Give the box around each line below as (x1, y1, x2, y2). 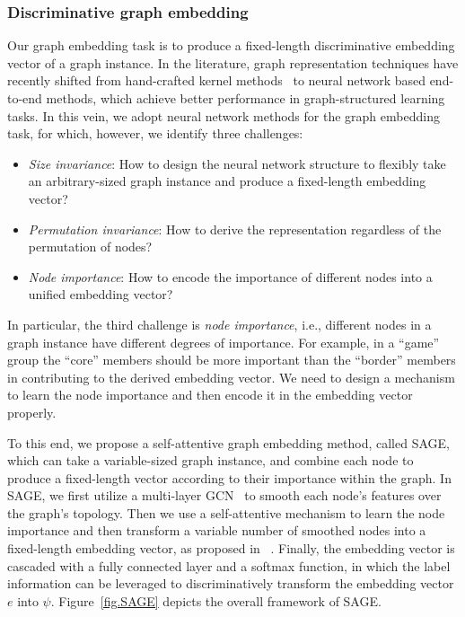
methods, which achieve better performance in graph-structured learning (46, 89, 445, 107)
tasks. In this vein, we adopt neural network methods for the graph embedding (7, 106, 440, 125)
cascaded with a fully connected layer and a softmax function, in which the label (7, 556, 451, 575)
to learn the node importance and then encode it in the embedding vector (7, 385, 413, 404)
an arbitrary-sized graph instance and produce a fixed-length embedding (28, 172, 426, 190)
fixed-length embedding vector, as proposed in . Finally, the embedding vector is (7, 539, 455, 558)
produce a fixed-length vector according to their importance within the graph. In (7, 468, 452, 487)
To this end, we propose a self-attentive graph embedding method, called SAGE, (7, 433, 450, 452)
